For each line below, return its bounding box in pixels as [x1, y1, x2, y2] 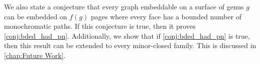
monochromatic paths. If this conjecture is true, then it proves [4, 21, 196, 31]
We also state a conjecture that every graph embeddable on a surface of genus [4, 1, 244, 11]
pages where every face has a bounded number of [90, 11, 242, 21]
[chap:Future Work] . [4, 50, 66, 60]
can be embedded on [4, 11, 67, 21]
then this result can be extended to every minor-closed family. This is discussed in [4, 40, 256, 51]
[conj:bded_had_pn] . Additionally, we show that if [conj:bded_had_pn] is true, [4, 30, 250, 41]
